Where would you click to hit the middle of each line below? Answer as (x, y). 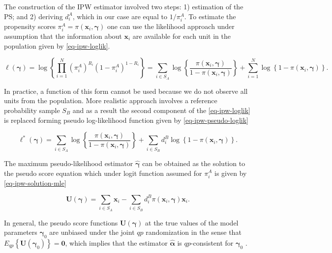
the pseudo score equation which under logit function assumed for (103, 173)
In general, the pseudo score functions (61, 222)
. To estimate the (210, 16)
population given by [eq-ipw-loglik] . (57, 45)
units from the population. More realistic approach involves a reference (111, 100)
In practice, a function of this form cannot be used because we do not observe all (126, 91)
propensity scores (30, 26)
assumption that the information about (63, 36)
